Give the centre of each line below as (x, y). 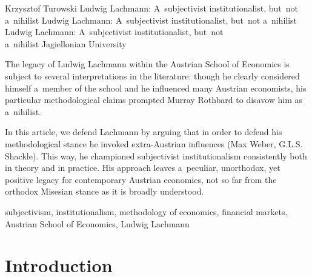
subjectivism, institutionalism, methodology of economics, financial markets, (146, 211)
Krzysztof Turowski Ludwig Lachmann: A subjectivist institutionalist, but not (152, 8)
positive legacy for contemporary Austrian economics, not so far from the (141, 179)
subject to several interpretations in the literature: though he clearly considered (152, 75)
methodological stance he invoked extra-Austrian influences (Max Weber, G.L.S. (154, 143)
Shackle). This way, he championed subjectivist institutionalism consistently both (156, 155)
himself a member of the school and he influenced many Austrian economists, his (156, 88)
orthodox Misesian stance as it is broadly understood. (105, 191)
